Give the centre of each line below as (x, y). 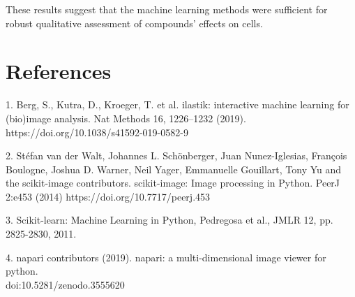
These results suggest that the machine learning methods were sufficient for (167, 9)
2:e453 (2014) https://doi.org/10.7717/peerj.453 (108, 196)
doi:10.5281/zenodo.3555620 (65, 284)
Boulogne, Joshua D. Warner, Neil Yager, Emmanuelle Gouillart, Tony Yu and (174, 169)
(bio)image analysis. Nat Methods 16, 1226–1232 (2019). (126, 118)
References (59, 71)
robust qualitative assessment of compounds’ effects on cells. (134, 23)
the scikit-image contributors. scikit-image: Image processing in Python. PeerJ (173, 183)
